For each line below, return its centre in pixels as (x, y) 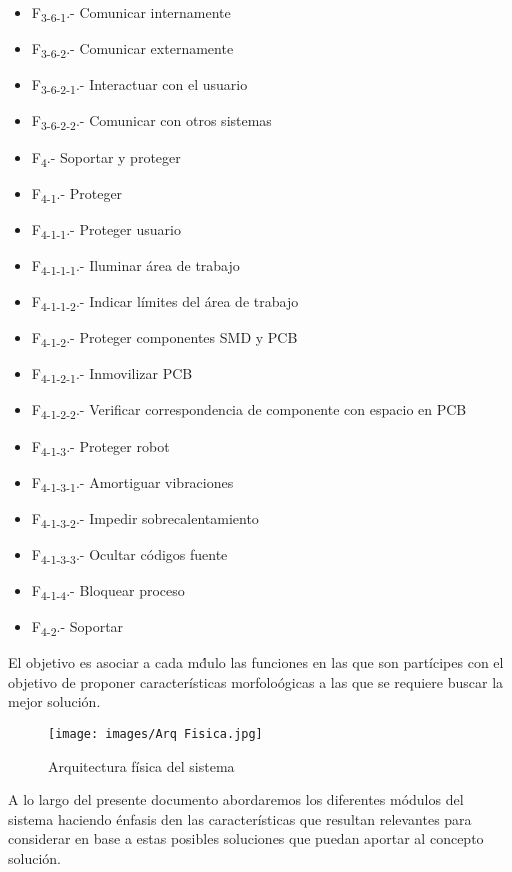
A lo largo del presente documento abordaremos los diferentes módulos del (236, 799)
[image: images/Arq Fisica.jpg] (155, 734)
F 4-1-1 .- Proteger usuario (106, 230)
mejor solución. (54, 701)
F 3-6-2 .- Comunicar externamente (132, 49)
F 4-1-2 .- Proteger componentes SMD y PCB (164, 338)
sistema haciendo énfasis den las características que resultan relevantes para (240, 818)
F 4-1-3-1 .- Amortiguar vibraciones (132, 483)
